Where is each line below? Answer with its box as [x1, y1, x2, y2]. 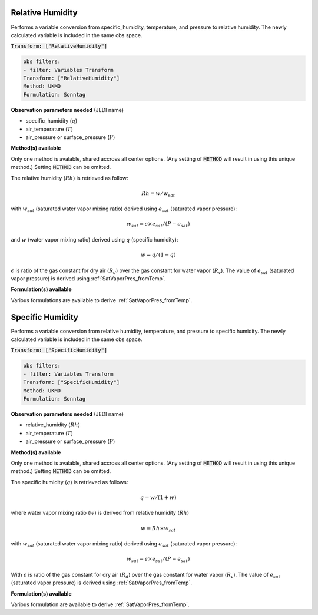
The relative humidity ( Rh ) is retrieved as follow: [11, 174, 128, 181]
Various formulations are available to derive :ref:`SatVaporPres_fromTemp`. [11, 296, 193, 303]
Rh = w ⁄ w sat [141, 190, 175, 198]
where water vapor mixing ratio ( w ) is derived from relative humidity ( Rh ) [11, 510, 190, 517]
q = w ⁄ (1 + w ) [140, 494, 177, 501]
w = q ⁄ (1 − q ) [140, 252, 176, 259]
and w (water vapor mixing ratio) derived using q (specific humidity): [11, 236, 178, 243]
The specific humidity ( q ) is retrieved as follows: [11, 478, 128, 485]
